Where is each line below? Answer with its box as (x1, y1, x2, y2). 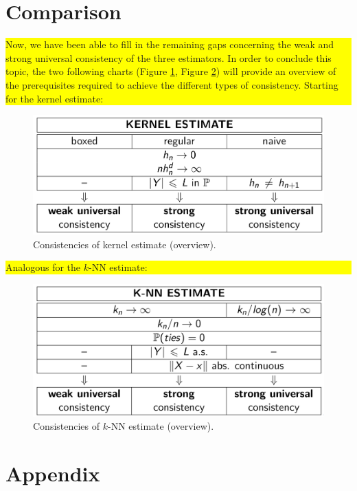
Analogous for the (5, 260, 81, 274)
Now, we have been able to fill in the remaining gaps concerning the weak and (5, 37, 334, 52)
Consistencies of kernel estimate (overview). (33, 237, 216, 251)
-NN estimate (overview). (108, 419, 214, 433)
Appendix (5, 459, 100, 488)
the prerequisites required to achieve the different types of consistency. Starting (5, 77, 338, 91)
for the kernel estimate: (5, 91, 104, 105)
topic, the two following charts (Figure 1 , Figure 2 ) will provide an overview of (5, 64, 336, 78)
